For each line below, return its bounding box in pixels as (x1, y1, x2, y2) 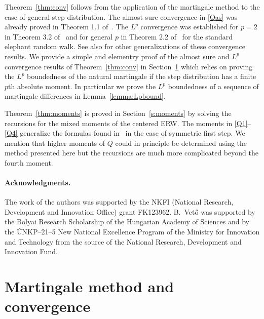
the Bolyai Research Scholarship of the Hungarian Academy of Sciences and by (5, 216, 249, 227)
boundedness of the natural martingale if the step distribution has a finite (27, 71, 256, 82)
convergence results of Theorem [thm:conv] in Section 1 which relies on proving (5, 61, 253, 71)
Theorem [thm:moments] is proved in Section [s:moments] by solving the (5, 107, 232, 118)
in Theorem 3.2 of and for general (5, 31, 113, 42)
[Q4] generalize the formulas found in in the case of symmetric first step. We (5, 128, 245, 138)
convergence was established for (140, 21, 239, 32)
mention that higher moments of (5, 137, 105, 148)
